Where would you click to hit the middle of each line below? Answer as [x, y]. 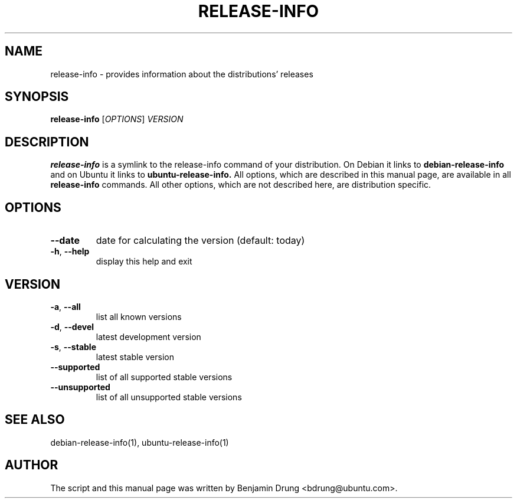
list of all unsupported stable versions [169, 397]
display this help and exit [144, 262]
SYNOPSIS [37, 97]
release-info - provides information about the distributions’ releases [182, 74]
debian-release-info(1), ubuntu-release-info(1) [140, 442]
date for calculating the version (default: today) [200, 241]
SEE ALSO [35, 420]
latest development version [148, 337]
